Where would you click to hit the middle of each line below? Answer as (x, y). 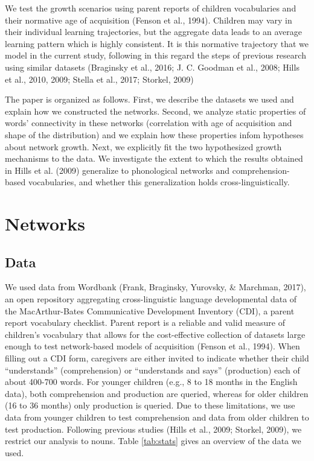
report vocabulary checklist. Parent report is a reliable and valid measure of (145, 323)
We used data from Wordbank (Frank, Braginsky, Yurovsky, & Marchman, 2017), (155, 287)
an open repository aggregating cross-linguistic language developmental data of (151, 299)
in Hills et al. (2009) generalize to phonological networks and (117, 170)
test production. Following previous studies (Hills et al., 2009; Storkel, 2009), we (153, 429)
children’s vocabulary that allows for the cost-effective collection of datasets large (155, 334)
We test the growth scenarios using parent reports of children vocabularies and (151, 8)
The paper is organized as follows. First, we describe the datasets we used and (149, 99)
